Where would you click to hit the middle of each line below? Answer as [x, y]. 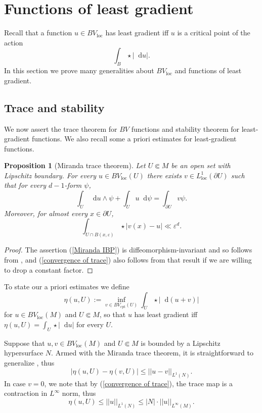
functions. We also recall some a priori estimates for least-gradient [134, 139]
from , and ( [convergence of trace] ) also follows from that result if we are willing [128, 259]
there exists [164, 175]
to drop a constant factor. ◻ [49, 269]
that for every [25, 185]
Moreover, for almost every [46, 213]
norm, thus [79, 393]
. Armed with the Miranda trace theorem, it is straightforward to [152, 353]
